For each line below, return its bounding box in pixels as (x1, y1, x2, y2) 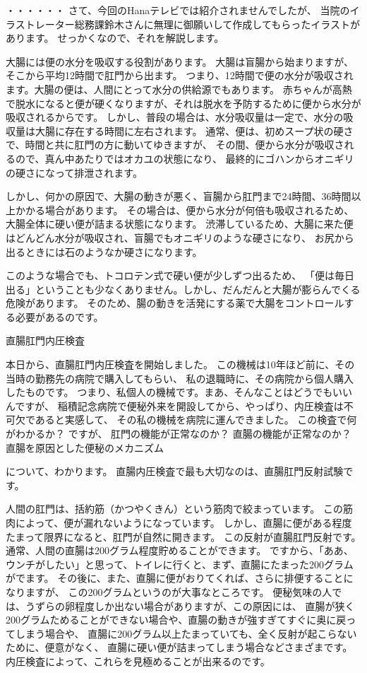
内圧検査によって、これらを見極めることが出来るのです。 (6, 653, 270, 668)
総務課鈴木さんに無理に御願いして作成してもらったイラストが (74, 16, 360, 31)
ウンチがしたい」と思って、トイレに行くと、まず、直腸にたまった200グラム (6, 556, 354, 571)
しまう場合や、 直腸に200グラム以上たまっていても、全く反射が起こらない (15, 626, 357, 640)
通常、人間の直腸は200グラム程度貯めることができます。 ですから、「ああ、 (6, 543, 354, 558)
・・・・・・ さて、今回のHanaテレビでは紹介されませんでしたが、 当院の (6, 3, 350, 17)
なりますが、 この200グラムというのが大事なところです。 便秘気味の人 (6, 584, 332, 599)
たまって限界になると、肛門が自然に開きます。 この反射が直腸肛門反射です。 (6, 529, 361, 544)
